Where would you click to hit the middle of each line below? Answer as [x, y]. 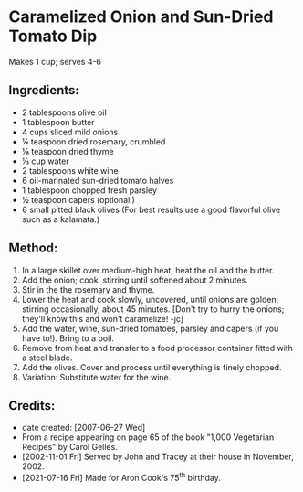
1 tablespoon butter [58, 122]
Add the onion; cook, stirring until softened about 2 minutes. [135, 280]
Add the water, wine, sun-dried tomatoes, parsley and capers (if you [150, 328]
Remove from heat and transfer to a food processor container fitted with [157, 348]
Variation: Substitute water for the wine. [96, 377]
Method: [33, 248]
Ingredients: [44, 90]
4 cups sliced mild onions [70, 132]
